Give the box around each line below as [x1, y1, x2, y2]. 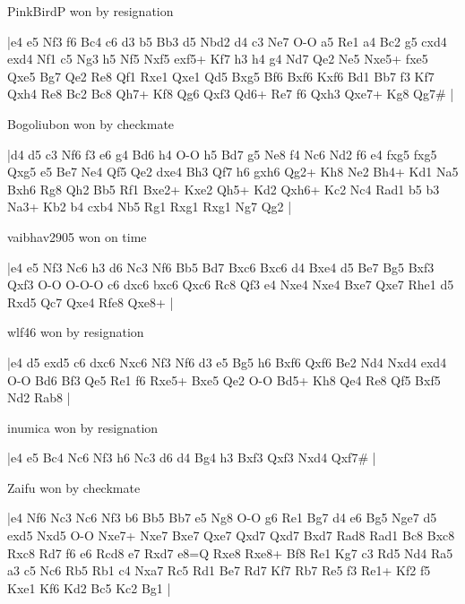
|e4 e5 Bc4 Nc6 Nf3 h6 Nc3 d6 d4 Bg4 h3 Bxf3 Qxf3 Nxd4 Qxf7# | [7, 448, 376, 467]
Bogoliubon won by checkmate [7, 114, 175, 133]
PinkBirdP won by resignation [7, 2, 174, 20]
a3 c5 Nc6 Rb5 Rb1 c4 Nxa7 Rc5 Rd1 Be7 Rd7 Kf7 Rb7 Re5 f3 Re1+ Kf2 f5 [7, 561, 431, 580]
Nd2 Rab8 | [7, 388, 71, 407]
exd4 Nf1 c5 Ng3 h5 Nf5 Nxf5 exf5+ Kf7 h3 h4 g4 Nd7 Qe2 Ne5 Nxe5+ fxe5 [7, 49, 428, 68]
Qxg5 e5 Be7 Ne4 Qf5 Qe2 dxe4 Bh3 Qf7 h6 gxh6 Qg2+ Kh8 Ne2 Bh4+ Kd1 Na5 [7, 162, 459, 181]
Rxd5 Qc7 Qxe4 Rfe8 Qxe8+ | [7, 292, 174, 311]
